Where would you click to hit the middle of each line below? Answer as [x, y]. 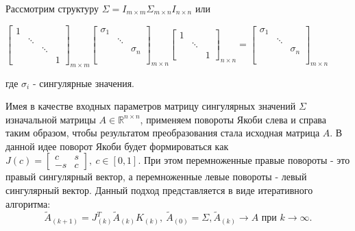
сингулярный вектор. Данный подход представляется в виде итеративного [159, 190]
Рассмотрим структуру [52, 8]
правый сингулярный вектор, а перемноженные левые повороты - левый [156, 177]
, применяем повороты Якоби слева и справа [233, 119]
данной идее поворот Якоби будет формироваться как [117, 146]
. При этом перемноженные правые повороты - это [244, 160]
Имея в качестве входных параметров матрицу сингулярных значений [151, 106]
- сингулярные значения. [83, 83]
